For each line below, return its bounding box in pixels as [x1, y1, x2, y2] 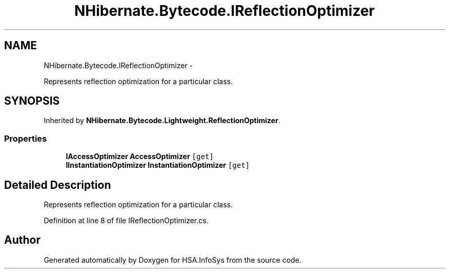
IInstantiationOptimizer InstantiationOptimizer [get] [66, 161, 250, 170]
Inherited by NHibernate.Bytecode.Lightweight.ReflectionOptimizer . [44, 116, 280, 125]
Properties [4, 133, 47, 144]
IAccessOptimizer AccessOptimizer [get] [66, 152, 214, 161]
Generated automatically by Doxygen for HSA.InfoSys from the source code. [44, 255, 301, 264]
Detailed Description [4, 178, 111, 191]
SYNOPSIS [4, 94, 60, 108]
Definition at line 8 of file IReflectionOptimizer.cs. [44, 216, 209, 225]
